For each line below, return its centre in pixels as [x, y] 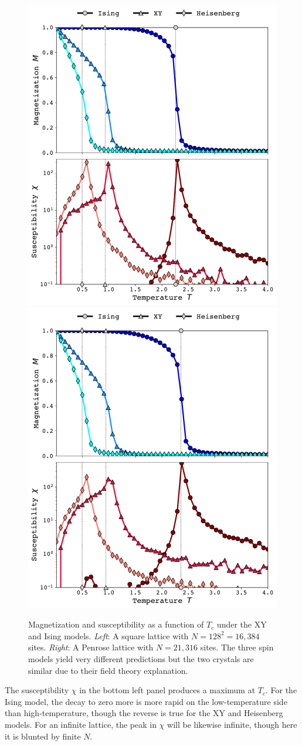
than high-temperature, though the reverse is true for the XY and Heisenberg [144, 713]
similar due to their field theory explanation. [108, 670]
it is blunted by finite [43, 736]
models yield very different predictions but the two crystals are [141, 658]
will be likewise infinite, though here [232, 724]
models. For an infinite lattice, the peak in [81, 724]
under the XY [242, 624]
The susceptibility [37, 690]
